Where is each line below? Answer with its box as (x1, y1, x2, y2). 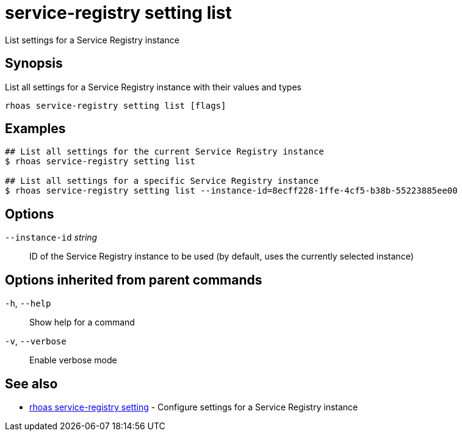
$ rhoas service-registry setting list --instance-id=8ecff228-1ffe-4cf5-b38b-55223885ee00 (5, 186, 458, 196)
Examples (5, 121, 66, 137)
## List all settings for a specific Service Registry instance (5, 176, 319, 186)
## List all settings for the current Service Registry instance (5, 147, 324, 157)
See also (5, 376, 58, 391)
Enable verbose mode (29, 355, 117, 366)
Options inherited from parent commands (5, 272, 262, 288)
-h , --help (5, 298, 51, 309)
